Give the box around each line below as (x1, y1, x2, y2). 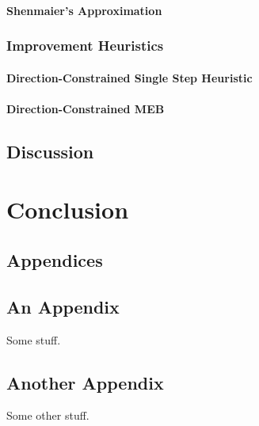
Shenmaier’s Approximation (6, 2, 162, 18)
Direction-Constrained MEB (6, 100, 165, 116)
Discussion (6, 139, 94, 163)
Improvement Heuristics (6, 36, 164, 55)
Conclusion (6, 193, 129, 226)
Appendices (6, 247, 103, 272)
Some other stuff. (6, 407, 90, 424)
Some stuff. (6, 331, 61, 348)
